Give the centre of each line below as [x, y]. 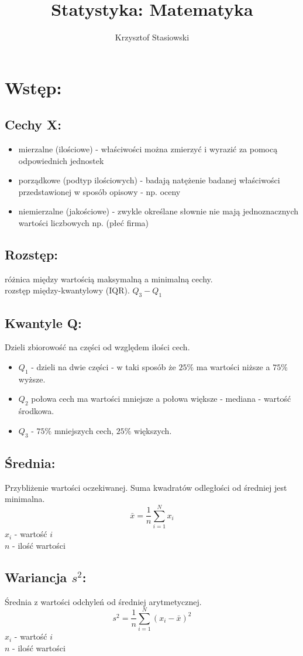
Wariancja [36, 577]
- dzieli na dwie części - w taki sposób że [104, 367]
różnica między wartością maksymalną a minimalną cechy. [109, 279]
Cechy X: [33, 124]
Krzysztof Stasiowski [152, 37]
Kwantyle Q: [43, 322]
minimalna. [25, 499]
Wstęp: [33, 87]
